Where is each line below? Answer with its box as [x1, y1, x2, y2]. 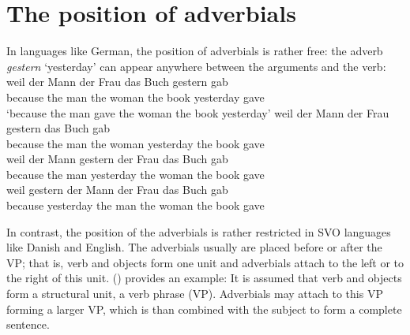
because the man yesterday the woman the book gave [6, 166, 265, 182]
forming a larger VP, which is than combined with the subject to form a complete [6, 300, 402, 317]
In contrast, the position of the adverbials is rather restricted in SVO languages [6, 223, 391, 240]
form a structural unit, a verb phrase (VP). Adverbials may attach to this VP [6, 285, 383, 302]
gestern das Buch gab [6, 120, 111, 136]
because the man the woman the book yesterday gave [6, 88, 265, 105]
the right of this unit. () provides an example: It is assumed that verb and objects [6, 270, 402, 286]
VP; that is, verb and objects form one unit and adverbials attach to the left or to [6, 254, 404, 270]
